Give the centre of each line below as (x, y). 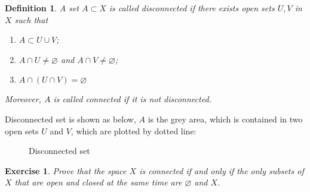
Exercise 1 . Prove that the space (66, 170)
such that (31, 19)
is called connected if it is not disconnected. (132, 99)
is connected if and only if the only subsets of (222, 170)
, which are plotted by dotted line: (133, 130)
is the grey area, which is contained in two (225, 119)
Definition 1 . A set (42, 8)
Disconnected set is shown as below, (70, 119)
